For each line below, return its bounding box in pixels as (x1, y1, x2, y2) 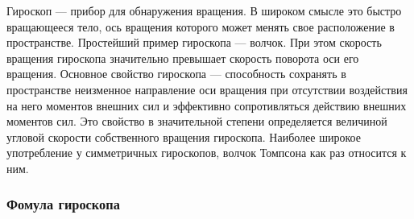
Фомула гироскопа (6, 194, 120, 214)
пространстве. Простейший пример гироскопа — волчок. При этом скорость (6, 34, 382, 51)
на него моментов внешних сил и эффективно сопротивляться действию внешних (6, 97, 407, 114)
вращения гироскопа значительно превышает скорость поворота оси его (6, 49, 359, 66)
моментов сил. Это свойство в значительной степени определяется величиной (6, 113, 387, 130)
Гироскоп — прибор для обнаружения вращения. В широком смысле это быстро (6, 2, 402, 19)
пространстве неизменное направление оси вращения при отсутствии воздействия (6, 81, 408, 97)
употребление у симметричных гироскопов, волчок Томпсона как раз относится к (6, 144, 407, 161)
